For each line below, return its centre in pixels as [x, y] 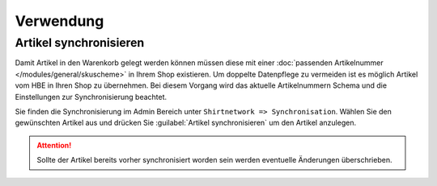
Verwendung [59, 21]
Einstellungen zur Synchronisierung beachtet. [91, 97]
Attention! [54, 145]
